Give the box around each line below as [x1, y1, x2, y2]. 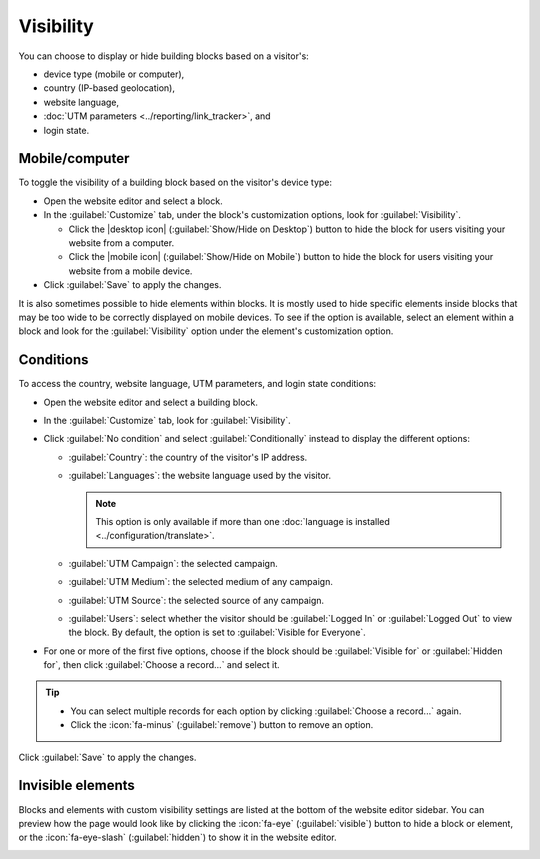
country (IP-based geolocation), [43, 82, 175, 94]
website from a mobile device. [68, 265, 193, 277]
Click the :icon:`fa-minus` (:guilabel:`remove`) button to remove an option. [70, 719, 374, 731]
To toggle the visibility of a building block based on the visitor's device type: [18, 176, 333, 189]
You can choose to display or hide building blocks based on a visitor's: [18, 50, 309, 62]
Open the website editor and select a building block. [43, 396, 259, 408]
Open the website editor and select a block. [43, 195, 224, 207]
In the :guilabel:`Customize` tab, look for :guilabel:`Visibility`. [43, 415, 291, 426]
